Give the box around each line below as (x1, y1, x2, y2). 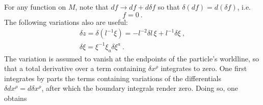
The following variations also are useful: (4, 16, 128, 27)
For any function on (4, 2, 66, 12)
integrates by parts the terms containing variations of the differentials (4, 73, 222, 83)
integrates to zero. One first (161, 63, 247, 74)
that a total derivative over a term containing (4, 63, 146, 74)
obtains (4, 92, 27, 103)
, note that (75, 2, 109, 12)
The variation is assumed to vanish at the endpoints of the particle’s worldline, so (4, 53, 259, 63)
